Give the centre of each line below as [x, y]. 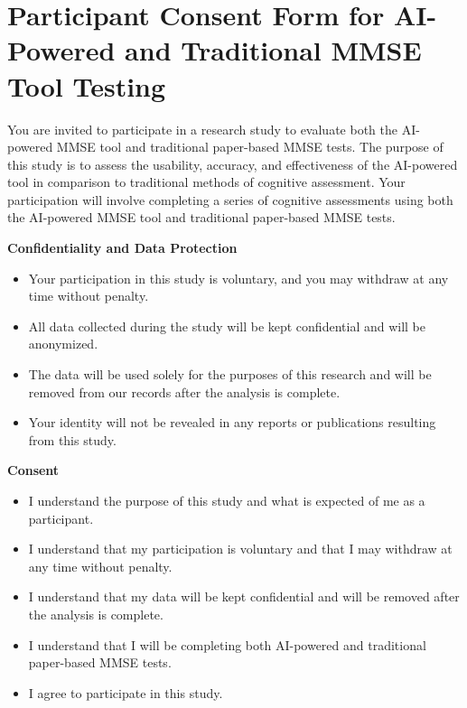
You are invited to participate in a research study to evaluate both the [202, 129]
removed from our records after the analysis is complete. [184, 391]
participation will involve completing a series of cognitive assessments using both [230, 199]
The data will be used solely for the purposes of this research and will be [230, 374]
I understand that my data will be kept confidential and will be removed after [244, 596]
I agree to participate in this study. [126, 692]
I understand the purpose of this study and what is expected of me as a [227, 500]
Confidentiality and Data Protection [122, 248]
